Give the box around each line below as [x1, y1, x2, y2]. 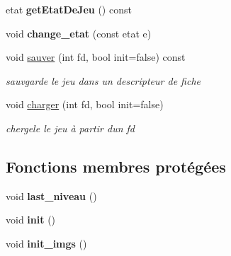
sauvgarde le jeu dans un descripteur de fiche [6, 73, 201, 88]
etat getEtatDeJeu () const [6, 2, 132, 16]
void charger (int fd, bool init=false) [6, 97, 164, 112]
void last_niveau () [6, 188, 97, 203]
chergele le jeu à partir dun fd [6, 120, 135, 135]
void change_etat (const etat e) [6, 25, 152, 40]
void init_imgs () [6, 235, 87, 250]
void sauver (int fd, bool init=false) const [6, 50, 186, 64]
